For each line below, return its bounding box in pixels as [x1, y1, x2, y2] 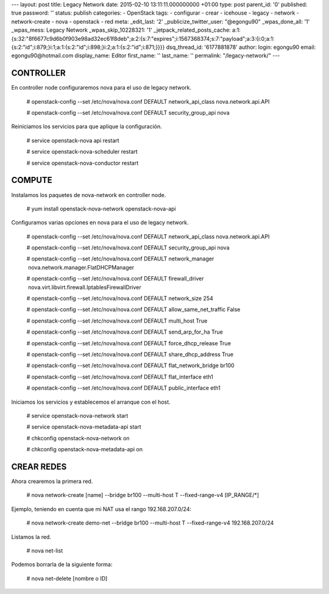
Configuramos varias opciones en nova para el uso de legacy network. [11, 219, 189, 226]
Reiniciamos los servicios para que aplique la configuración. [11, 123, 163, 131]
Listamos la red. [11, 533, 52, 540]
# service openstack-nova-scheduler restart [26, 148, 138, 156]
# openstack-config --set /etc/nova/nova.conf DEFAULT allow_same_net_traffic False [26, 306, 241, 313]
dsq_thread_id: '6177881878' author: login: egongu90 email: [166, 43, 316, 51]
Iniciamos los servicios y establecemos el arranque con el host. [11, 398, 171, 406]
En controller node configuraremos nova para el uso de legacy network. [11, 84, 192, 91]
